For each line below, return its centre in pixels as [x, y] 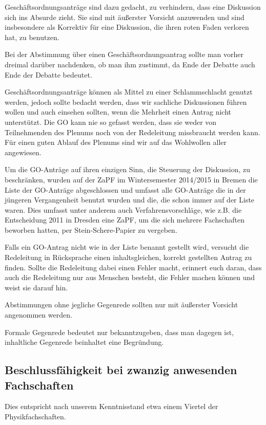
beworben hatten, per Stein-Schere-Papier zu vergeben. [91, 229]
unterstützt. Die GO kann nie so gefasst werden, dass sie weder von [111, 122]
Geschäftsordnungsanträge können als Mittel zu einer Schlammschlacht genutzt [129, 92]
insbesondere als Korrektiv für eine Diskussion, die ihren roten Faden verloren [127, 27]
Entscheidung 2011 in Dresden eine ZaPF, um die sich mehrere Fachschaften [125, 220]
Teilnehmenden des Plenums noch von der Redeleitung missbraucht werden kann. [132, 132]
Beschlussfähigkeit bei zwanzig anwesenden [121, 370]
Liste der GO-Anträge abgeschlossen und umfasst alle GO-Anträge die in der [125, 189]
